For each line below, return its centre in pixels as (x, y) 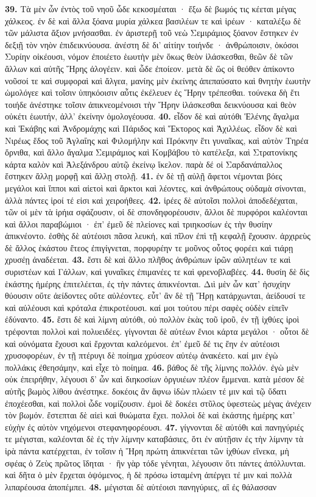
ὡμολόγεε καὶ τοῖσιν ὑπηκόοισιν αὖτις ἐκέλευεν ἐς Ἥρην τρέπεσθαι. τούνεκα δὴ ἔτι (153, 92)
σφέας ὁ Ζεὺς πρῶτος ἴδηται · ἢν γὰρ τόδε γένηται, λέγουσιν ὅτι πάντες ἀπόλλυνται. (156, 463)
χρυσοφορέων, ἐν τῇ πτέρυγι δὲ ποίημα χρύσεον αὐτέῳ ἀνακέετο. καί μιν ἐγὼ (142, 355)
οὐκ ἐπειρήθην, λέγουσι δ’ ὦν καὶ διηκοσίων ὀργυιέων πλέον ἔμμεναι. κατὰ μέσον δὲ (155, 379)
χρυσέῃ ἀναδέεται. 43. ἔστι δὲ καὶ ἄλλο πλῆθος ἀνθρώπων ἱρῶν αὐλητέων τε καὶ (148, 259)
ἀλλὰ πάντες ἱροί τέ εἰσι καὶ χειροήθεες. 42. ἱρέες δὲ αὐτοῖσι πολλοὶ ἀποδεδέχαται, (151, 200)
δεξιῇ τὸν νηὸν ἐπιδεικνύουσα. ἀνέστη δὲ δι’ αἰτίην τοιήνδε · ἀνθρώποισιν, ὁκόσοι (152, 44)
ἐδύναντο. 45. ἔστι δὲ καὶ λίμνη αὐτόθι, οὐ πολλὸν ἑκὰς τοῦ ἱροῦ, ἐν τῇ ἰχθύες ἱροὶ (152, 319)
